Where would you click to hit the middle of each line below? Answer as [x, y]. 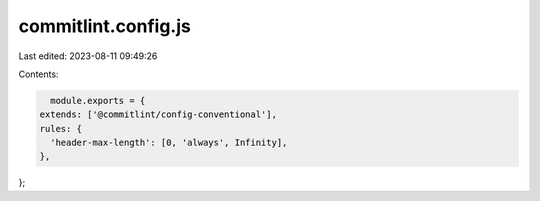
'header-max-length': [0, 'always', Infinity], [169, 143]
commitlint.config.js [105, 26]
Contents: [38, 74]
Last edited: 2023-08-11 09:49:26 [88, 56]
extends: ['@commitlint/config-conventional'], [158, 114]
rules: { [61, 128]
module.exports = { [98, 100]
